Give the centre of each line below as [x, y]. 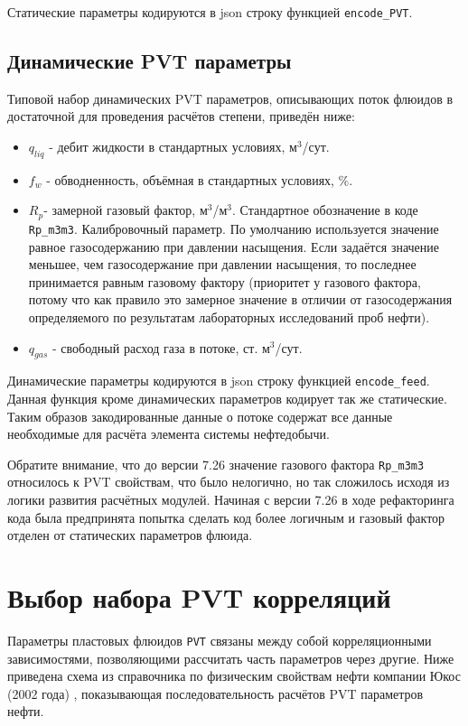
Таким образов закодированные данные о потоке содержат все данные [200, 416]
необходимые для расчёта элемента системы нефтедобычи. [168, 434]
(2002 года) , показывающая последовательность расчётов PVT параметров [215, 693]
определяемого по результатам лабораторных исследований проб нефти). [229, 316]
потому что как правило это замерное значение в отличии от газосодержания [240, 299]
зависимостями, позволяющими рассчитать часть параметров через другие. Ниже [231, 658]
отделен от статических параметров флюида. [130, 535]
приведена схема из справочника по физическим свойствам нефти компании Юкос [234, 676]
